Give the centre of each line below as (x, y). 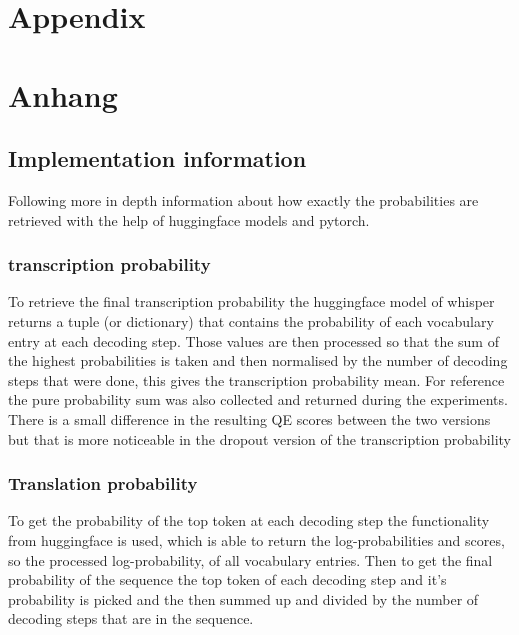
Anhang (63, 94)
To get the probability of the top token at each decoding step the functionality (249, 520)
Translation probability (103, 483)
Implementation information (157, 158)
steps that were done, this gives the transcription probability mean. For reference (256, 379)
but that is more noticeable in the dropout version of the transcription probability (259, 438)
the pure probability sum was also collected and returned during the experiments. (258, 399)
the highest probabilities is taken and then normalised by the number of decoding (258, 360)
